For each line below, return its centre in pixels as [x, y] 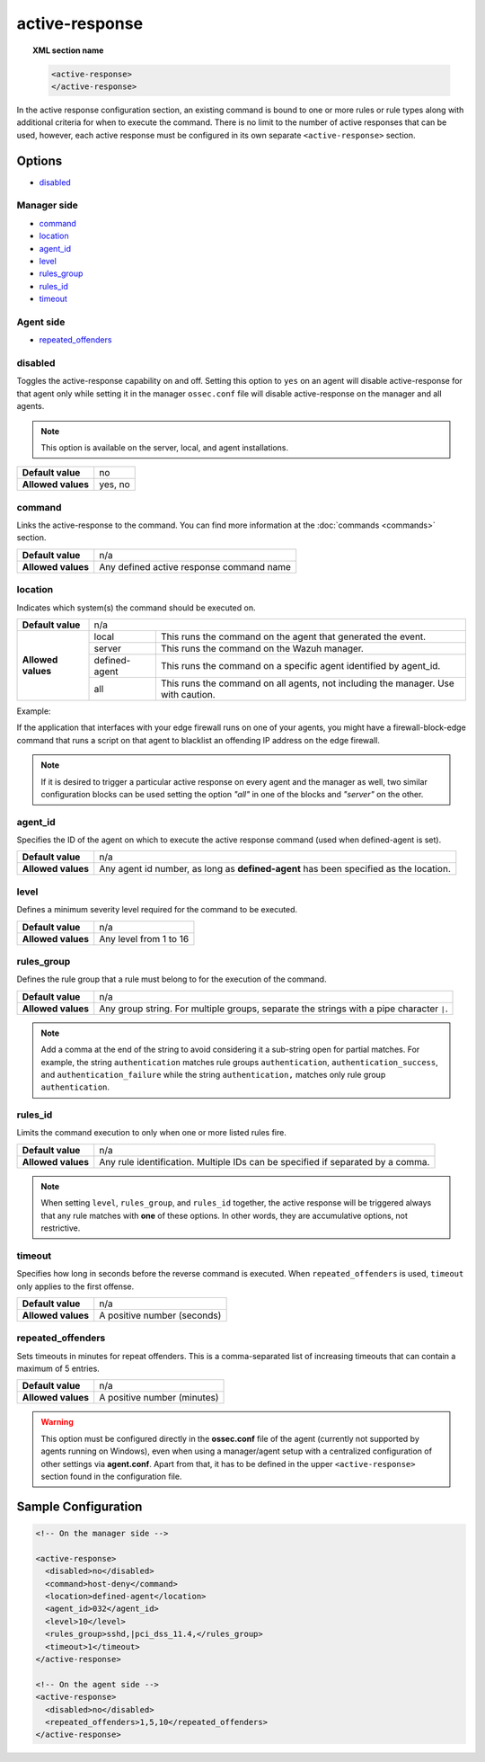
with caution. [188, 694]
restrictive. [61, 1228]
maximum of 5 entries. [58, 1369]
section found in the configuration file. [111, 1477]
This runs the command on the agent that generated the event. [293, 636]
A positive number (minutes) [159, 1398]
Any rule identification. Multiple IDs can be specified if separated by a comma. [265, 1161]
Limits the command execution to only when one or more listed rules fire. [151, 1133]
